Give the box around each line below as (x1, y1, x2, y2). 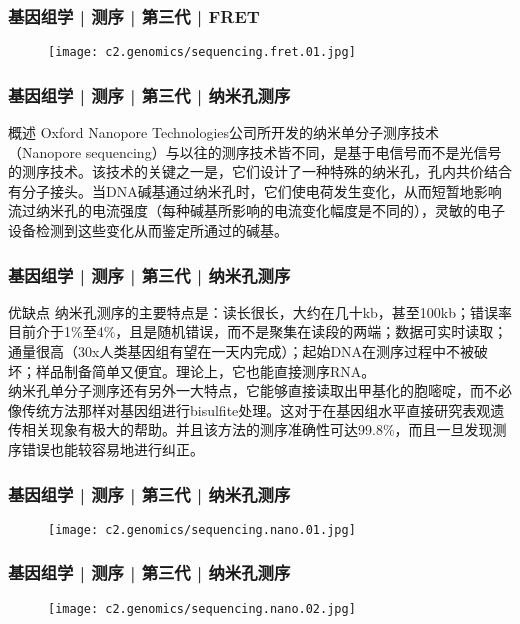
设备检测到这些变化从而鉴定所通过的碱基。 (8, 220, 288, 241)
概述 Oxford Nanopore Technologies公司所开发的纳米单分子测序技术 (8, 122, 440, 143)
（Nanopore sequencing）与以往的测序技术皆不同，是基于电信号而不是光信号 (8, 141, 502, 162)
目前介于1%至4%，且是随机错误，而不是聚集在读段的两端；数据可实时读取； (8, 321, 508, 342)
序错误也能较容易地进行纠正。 (8, 439, 204, 460)
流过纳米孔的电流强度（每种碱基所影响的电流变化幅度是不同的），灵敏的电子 (8, 200, 505, 221)
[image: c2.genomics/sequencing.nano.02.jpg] (48, 601, 356, 616)
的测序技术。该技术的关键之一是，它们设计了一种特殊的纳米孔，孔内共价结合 (8, 161, 512, 182)
